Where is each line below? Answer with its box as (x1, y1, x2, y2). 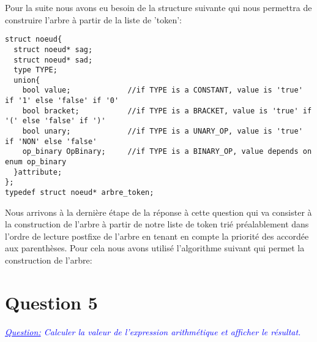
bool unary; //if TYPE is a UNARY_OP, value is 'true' (22, 127, 303, 136)
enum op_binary (5, 158, 67, 167)
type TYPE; (13, 66, 58, 75)
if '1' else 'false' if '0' (5, 96, 119, 105)
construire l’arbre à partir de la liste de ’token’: (5, 13, 182, 26)
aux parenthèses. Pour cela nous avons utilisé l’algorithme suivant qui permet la (5, 241, 305, 254)
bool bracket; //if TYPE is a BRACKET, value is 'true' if (22, 106, 312, 115)
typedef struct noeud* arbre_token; (5, 188, 154, 197)
